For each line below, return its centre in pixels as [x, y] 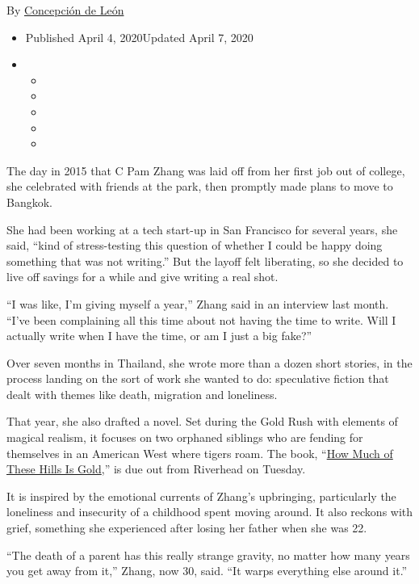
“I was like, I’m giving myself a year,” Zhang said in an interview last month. [198, 303]
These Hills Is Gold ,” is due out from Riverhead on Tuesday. [156, 469]
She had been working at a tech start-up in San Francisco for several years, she [202, 229]
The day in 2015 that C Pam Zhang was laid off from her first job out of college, [206, 170]
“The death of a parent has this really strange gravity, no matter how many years [208, 555]
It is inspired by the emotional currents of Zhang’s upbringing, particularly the [201, 496]
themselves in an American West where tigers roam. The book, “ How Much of [200, 453]
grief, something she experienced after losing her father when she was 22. [187, 528]
